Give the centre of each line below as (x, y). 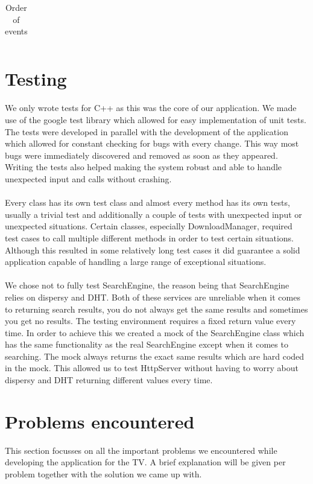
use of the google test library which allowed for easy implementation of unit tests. (156, 119)
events (16, 31)
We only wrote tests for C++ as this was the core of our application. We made (151, 108)
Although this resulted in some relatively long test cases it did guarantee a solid (153, 250)
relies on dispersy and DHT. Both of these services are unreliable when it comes (153, 297)
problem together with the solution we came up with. (103, 473)
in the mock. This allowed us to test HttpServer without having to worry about (152, 368)
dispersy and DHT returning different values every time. (109, 380)
